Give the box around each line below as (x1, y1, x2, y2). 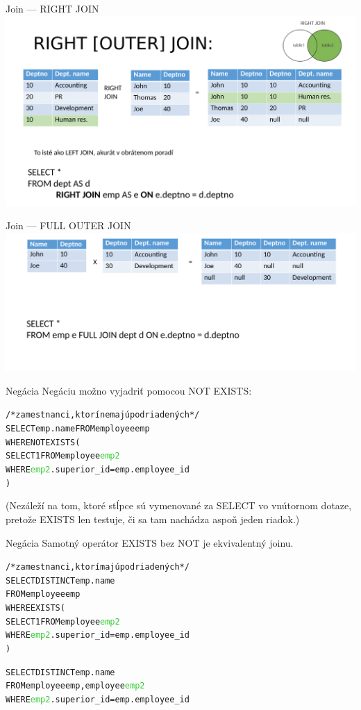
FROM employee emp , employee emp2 (6, 681, 145, 691)
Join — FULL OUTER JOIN (6, 218, 131, 233)
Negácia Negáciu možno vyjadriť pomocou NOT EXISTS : (6, 383, 252, 397)
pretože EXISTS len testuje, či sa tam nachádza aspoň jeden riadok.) (6, 511, 300, 526)
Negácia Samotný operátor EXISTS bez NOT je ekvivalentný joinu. (6, 535, 294, 550)
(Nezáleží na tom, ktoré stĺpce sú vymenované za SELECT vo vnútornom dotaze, (6, 498, 352, 513)
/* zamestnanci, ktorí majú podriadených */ (6, 562, 190, 572)
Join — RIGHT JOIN (6, 1, 99, 15)
